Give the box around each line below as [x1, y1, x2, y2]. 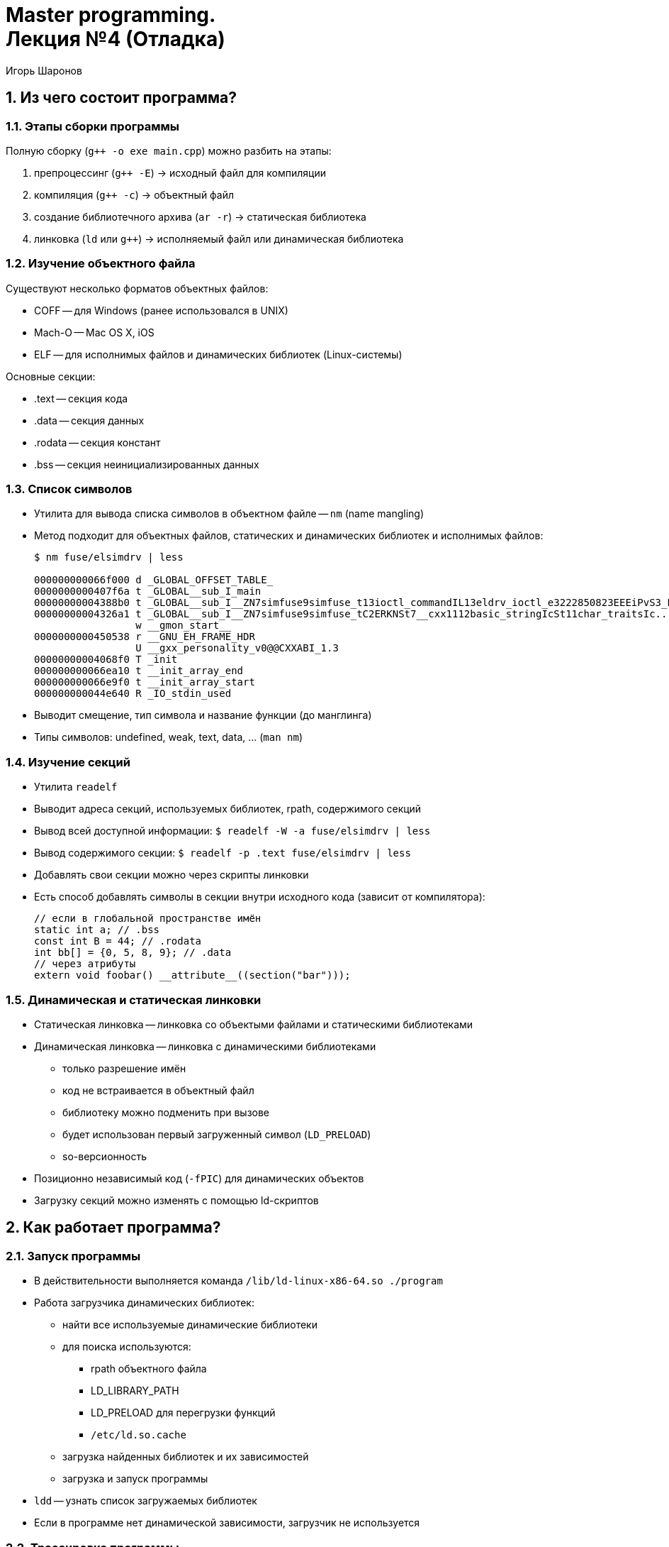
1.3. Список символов [6, 482, 133, 497]
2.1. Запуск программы [6, 1248, 141, 1263]
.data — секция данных [34, 414, 145, 426]
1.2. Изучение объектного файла [6, 256, 196, 271]
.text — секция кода [34, 392, 128, 404]
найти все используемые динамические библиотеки [62, 1318, 317, 1331]
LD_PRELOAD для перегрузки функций [91, 1406, 276, 1419]
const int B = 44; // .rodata [34, 935, 202, 947]
